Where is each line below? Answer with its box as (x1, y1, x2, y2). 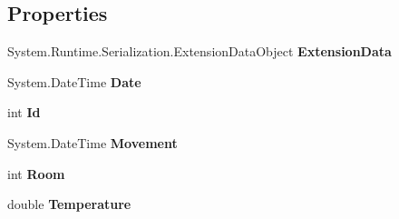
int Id (7, 103, 41, 122)
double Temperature (7, 194, 131, 214)
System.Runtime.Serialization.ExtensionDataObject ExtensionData (7, 42, 392, 61)
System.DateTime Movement (7, 133, 178, 152)
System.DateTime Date (7, 72, 141, 91)
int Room (7, 164, 65, 183)
